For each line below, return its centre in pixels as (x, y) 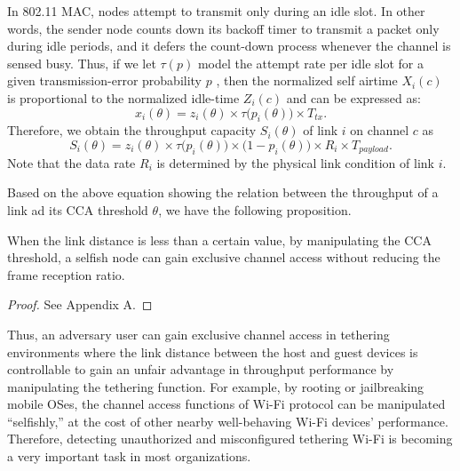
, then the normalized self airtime (307, 80)
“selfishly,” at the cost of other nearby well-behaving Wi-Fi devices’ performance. (228, 421)
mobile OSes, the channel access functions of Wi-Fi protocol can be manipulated (226, 404)
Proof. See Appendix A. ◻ (80, 304)
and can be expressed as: (353, 97)
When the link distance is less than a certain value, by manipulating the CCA (219, 239)
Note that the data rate (71, 162)
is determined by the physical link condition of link (295, 162)
